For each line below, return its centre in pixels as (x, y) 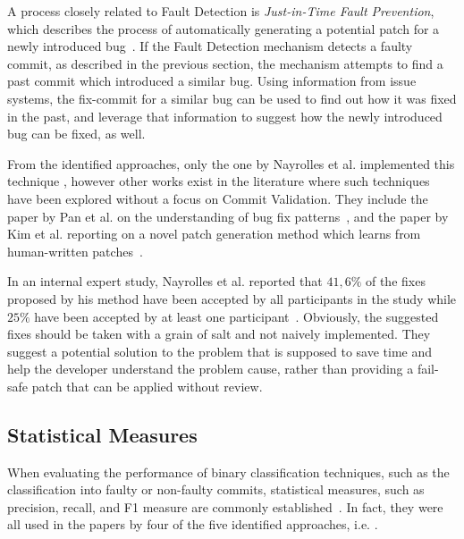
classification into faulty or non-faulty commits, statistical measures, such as (216, 489)
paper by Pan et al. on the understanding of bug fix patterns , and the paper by (228, 216)
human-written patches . (75, 251)
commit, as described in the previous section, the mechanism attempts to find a (225, 63)
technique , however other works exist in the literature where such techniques (219, 181)
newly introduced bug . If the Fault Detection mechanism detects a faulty (210, 46)
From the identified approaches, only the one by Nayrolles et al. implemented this (231, 163)
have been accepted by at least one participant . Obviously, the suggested (236, 316)
